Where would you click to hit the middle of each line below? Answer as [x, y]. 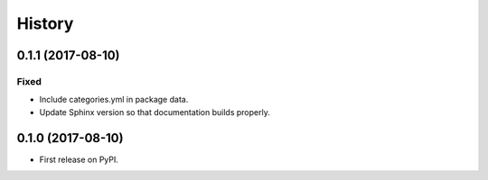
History [45, 23]
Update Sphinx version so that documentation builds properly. [155, 112]
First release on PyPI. [79, 159]
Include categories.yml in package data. [114, 100]
